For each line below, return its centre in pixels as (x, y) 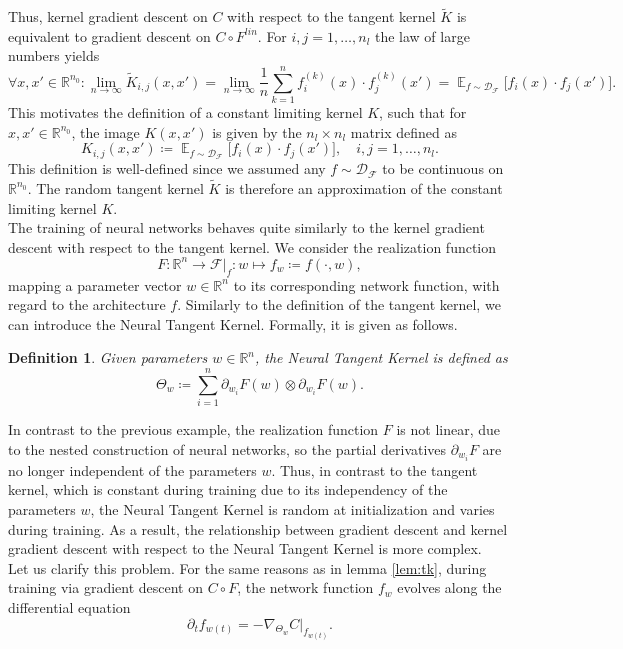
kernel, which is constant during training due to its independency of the (228, 489)
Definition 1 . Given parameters (108, 357)
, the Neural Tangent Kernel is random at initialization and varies (292, 509)
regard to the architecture (87, 304)
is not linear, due (448, 429)
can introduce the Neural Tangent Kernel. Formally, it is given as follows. (233, 323)
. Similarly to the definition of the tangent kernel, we (339, 304)
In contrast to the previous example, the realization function (193, 429)
